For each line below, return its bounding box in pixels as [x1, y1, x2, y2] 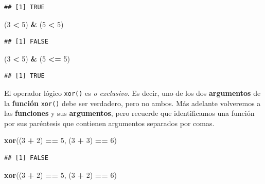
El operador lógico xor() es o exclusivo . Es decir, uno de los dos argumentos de [4, 87, 261, 98]
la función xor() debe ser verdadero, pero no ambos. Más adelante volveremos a [4, 97, 261, 108]
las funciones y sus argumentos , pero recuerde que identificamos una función [4, 108, 255, 118]
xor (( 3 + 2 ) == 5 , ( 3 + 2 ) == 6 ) [4, 169, 117, 180]
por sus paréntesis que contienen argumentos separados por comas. [4, 117, 215, 128]
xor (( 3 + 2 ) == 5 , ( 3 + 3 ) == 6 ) [4, 135, 117, 146]
